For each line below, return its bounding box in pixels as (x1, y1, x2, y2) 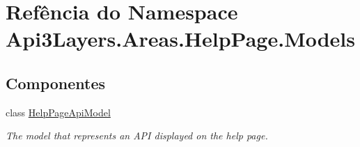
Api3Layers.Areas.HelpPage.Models (6, 24, 356, 53)
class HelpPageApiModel (6, 105, 111, 119)
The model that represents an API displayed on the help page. (6, 128, 268, 143)
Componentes (6, 72, 106, 93)
